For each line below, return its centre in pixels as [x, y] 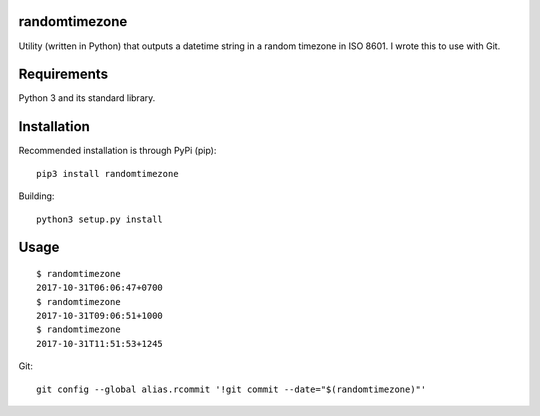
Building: [36, 196]
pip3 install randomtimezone [107, 173]
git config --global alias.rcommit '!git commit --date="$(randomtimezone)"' [231, 389]
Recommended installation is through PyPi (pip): [117, 151]
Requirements [63, 74]
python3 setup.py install [100, 219]
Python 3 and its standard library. [87, 98]
